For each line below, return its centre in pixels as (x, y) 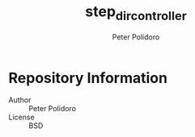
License (21, 117)
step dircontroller (136, 13)
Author (20, 100)
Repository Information (88, 78)
